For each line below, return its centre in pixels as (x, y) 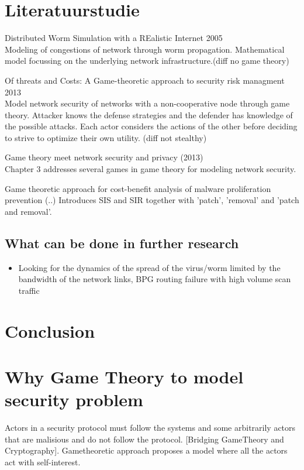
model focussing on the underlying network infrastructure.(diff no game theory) (147, 61)
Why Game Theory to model (124, 376)
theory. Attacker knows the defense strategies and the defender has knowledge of (149, 114)
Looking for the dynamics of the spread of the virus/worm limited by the (149, 267)
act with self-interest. (43, 462)
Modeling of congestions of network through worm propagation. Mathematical (145, 49)
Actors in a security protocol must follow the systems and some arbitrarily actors (150, 428)
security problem (74, 399)
